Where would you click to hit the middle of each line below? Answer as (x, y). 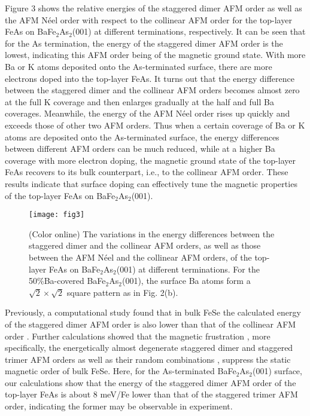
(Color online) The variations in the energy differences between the (152, 233)
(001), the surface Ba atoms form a (186, 281)
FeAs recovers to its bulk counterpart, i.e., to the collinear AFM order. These (147, 172)
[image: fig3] (57, 215)
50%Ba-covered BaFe (67, 281)
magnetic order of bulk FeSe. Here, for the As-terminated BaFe (121, 371)
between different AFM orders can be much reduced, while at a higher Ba (140, 149)
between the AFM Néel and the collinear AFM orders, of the (140, 257)
